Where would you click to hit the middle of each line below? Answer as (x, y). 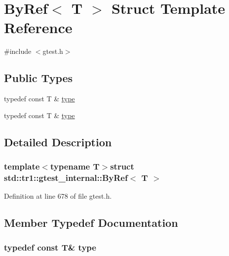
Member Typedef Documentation (91, 223)
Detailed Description (58, 142)
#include (18, 51)
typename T (75, 166)
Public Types (38, 78)
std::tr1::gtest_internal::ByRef (66, 177)
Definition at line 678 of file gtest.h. (58, 196)
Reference (38, 27)
